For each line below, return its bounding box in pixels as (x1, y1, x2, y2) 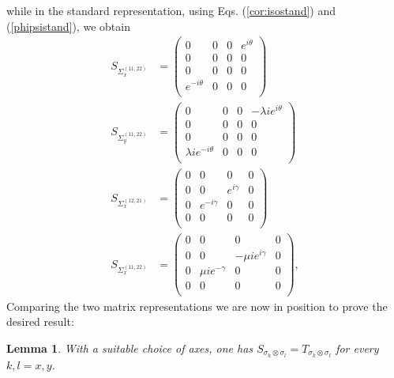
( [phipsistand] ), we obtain (6, 17, 130, 34)
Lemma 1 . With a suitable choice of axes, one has (6, 340, 253, 356)
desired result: (6, 313, 74, 330)
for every (336, 340, 379, 356)
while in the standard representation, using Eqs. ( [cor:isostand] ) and (6, 2, 336, 18)
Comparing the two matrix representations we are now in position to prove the (6, 297, 388, 314)
